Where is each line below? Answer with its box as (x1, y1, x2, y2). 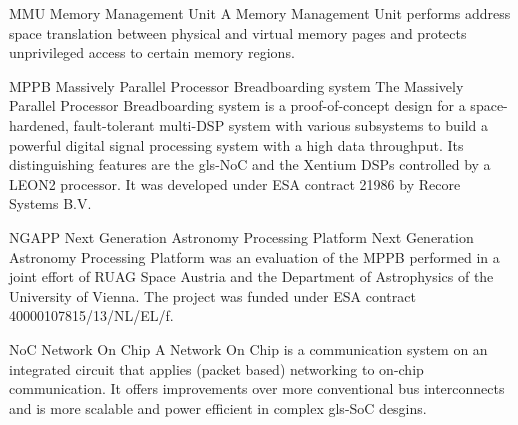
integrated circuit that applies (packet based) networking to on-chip (9, 358, 424, 379)
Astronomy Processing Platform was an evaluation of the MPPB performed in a (9, 246, 500, 267)
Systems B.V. (9, 193, 92, 214)
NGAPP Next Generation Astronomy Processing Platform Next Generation (9, 226, 474, 247)
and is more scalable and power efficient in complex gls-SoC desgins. (9, 397, 427, 418)
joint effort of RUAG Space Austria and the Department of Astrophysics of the (9, 266, 494, 287)
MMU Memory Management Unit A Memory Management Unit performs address (9, 3, 511, 23)
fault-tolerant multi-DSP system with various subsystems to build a (73, 114, 489, 135)
